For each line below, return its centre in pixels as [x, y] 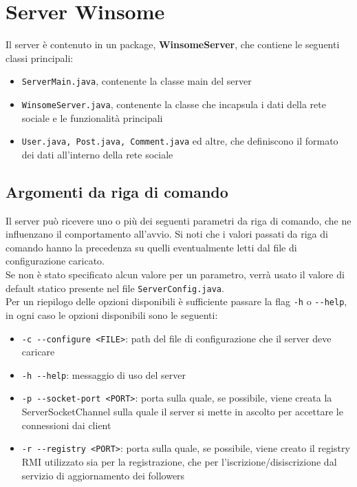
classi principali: [40, 58]
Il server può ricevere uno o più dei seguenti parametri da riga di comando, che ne [178, 220]
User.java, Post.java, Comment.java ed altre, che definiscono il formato [180, 141]
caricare [38, 352]
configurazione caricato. [55, 261]
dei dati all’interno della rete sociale [97, 154]
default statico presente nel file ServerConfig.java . [115, 288]
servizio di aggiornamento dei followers [103, 475]
